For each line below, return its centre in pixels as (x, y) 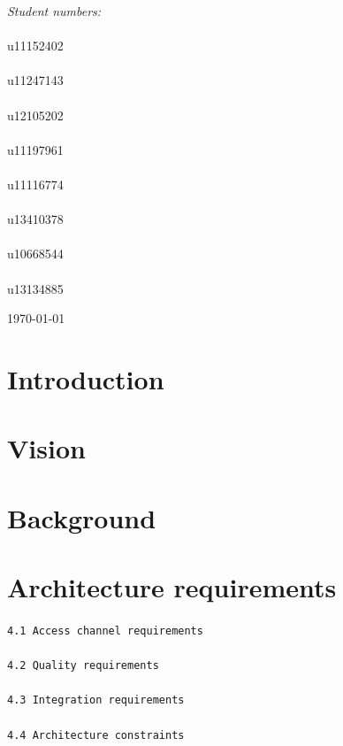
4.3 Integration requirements (96, 700)
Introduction (86, 378)
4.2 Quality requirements (83, 666)
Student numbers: (54, 11)
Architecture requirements (172, 587)
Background (82, 517)
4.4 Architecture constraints (96, 735)
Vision (46, 448)
